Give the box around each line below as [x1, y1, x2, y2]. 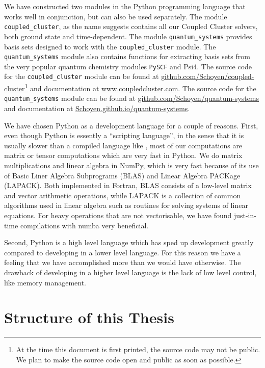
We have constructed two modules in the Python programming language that [4, 1, 246, 11]
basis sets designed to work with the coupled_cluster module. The [4, 41, 216, 51]
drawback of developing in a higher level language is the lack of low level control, [4, 267, 257, 277]
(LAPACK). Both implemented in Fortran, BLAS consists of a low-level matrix [4, 180, 252, 191]
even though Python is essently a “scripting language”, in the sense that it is [4, 130, 244, 141]
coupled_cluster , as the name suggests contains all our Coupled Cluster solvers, [4, 21, 258, 32]
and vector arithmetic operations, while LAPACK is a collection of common [4, 190, 241, 200]
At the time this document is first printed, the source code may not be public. [16, 344, 260, 355]
